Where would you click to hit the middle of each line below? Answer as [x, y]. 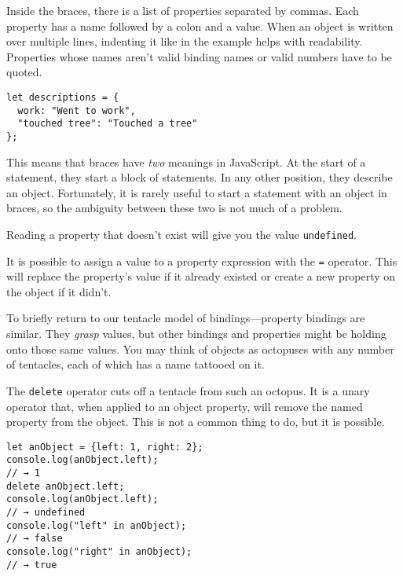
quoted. [24, 72]
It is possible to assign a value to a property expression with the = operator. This [202, 260]
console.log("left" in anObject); [97, 525]
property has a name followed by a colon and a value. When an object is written [200, 26]
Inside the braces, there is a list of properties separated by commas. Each [183, 10]
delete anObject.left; [66, 486]
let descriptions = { [63, 97]
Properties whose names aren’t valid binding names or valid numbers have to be [199, 56]
